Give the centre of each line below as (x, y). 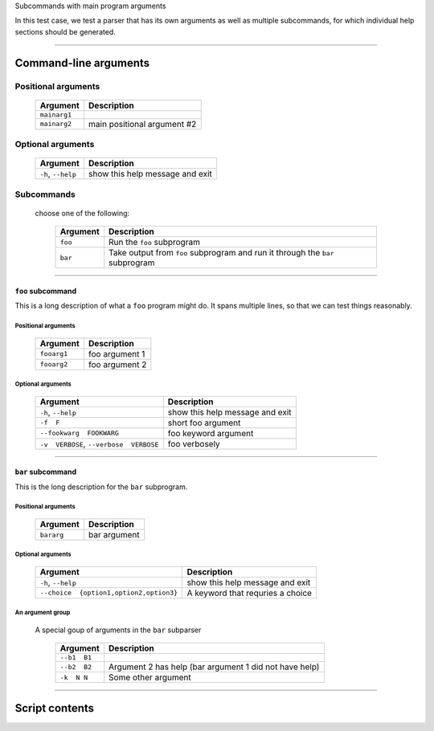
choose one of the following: (82, 213)
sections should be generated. (65, 31)
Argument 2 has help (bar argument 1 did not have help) (214, 667)
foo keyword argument (211, 433)
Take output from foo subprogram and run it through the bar (222, 253)
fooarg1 (54, 354)
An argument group (43, 613)
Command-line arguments (82, 63)
